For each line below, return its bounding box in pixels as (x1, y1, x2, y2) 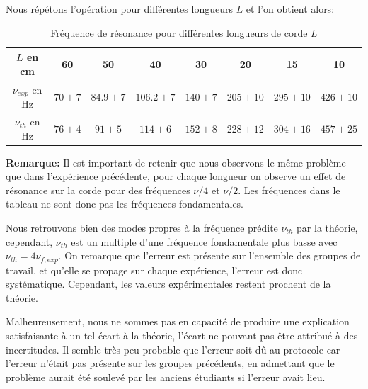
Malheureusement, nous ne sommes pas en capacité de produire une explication (6, 314, 350, 329)
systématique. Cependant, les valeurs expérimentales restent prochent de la (6, 276, 331, 291)
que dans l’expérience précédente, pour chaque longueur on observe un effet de (6, 169, 346, 184)
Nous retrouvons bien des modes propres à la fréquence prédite (6, 220, 278, 235)
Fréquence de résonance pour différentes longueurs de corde (50, 25, 308, 40)
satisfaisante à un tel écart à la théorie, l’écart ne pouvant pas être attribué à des (6, 328, 358, 342)
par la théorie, (297, 220, 358, 235)
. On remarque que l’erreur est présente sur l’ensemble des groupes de (58, 248, 361, 263)
